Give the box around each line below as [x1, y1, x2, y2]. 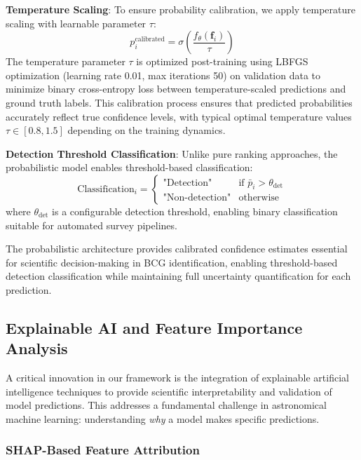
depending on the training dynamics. [67, 123, 226, 137]
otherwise [238, 193, 280, 203]
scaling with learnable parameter [6, 15, 147, 30]
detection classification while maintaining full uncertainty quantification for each [6, 269, 351, 283]
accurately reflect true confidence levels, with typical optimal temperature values [6, 109, 352, 123]
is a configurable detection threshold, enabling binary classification [52, 203, 338, 218]
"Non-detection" [163, 193, 231, 203]
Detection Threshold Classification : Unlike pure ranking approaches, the [6, 146, 338, 161]
